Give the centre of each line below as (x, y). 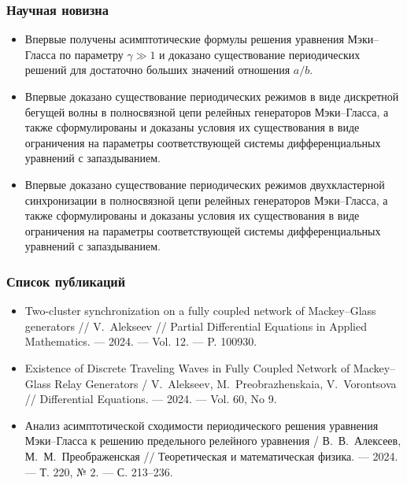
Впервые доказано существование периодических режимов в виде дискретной (212, 96)
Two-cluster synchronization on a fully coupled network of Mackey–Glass (200, 311)
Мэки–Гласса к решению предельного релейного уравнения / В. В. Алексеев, (213, 441)
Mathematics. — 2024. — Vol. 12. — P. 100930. (141, 341)
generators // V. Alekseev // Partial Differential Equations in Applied (196, 326)
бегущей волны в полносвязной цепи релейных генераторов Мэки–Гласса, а (207, 111)
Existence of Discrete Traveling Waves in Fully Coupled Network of (187, 367)
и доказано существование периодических (260, 54)
